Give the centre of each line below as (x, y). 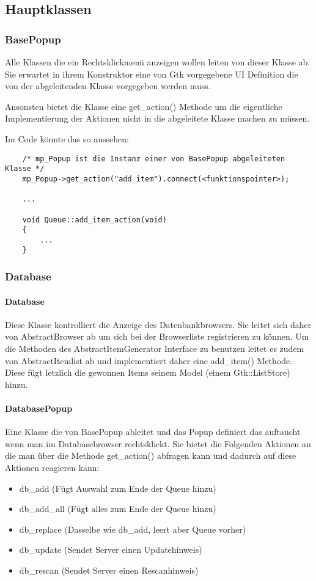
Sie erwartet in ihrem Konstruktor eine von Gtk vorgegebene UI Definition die (152, 74)
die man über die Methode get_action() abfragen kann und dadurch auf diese (151, 455)
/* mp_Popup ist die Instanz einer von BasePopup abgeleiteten (154, 159)
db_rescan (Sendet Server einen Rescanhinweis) (109, 570)
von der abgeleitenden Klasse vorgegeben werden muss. (108, 86)
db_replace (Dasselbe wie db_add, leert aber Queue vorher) (133, 529)
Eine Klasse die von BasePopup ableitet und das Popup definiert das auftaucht (153, 432)
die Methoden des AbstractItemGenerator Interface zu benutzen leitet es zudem (155, 348)
